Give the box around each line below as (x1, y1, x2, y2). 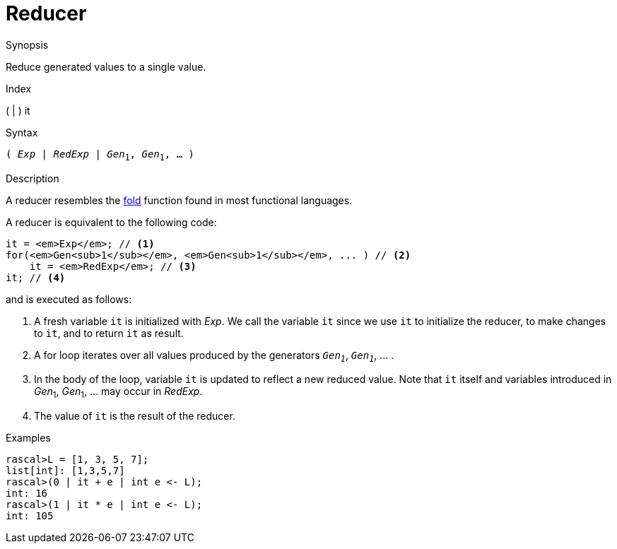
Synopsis (6, 38, 49, 51)
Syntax (6, 126, 38, 138)
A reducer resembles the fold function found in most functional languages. (6, 194, 353, 206)
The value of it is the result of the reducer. (34, 410, 235, 423)
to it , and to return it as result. (34, 326, 184, 339)
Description (6, 172, 59, 184)
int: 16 (6, 488, 48, 500)
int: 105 (6, 510, 54, 522)
